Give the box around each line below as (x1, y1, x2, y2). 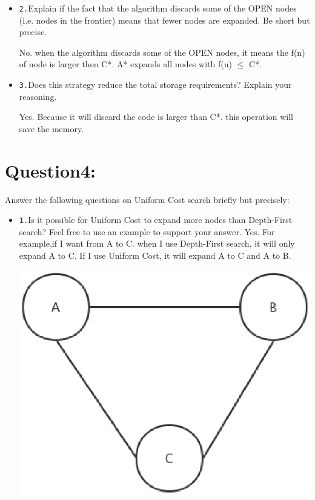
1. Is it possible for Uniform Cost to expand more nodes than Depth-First (19, 213, 293, 226)
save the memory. (19, 122, 84, 135)
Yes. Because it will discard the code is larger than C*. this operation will (19, 110, 294, 123)
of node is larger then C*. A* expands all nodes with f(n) (19, 58, 232, 70)
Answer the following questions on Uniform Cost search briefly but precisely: (5, 193, 290, 205)
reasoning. (19, 90, 57, 102)
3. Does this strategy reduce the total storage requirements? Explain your (19, 78, 292, 91)
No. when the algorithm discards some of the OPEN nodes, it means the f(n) (19, 45, 305, 58)
